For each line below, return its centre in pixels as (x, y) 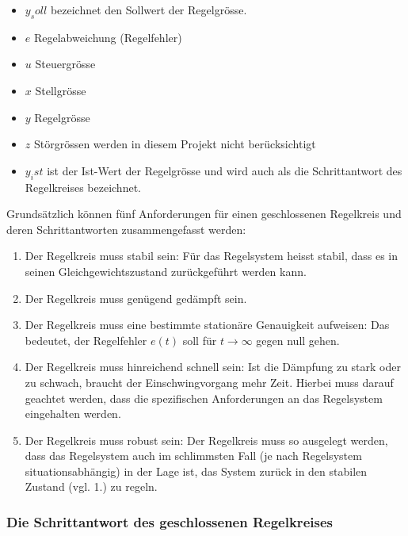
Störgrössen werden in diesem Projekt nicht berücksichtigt (175, 144)
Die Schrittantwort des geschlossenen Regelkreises (170, 521)
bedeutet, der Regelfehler (86, 340)
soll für (200, 340)
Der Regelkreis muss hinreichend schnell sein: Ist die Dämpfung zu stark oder (213, 367)
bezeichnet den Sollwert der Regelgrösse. (149, 10)
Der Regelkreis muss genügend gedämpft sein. (136, 298)
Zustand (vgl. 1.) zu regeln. (91, 486)
